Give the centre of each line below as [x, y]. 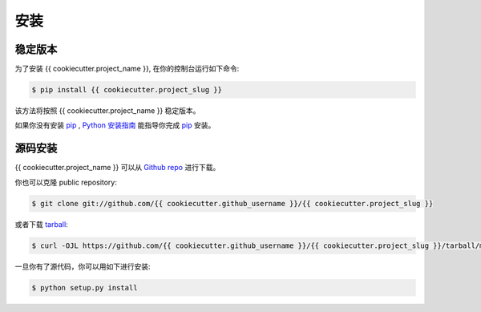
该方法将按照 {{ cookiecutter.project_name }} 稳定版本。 [107, 111]
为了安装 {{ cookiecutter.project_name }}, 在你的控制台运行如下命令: [127, 69]
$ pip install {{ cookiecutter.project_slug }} [127, 90]
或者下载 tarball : [41, 224]
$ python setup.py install [85, 288]
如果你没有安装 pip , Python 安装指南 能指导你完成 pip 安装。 [115, 125]
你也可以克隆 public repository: [66, 182]
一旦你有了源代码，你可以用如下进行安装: [83, 266]
